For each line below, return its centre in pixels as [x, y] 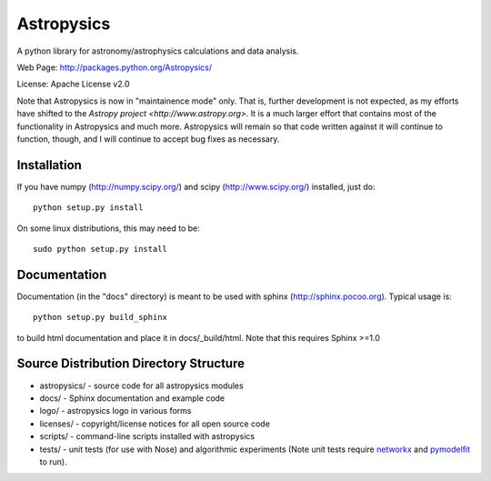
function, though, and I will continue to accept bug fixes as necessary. [148, 139]
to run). [53, 461]
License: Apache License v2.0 [74, 84]
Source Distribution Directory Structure [131, 364]
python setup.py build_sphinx [100, 317]
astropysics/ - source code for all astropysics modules [142, 386]
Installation [49, 165]
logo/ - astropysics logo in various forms [115, 411]
